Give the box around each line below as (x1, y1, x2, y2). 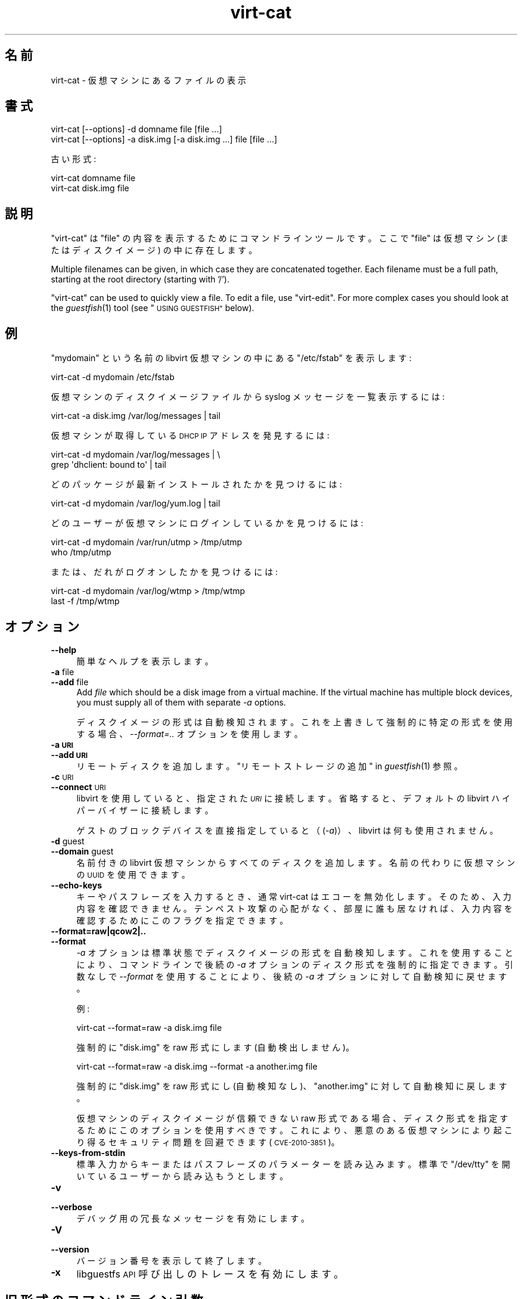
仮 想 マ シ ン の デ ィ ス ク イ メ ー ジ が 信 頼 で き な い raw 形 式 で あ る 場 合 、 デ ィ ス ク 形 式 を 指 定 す (76, 1112, 508, 1123)
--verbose (51, 1201, 92, 1212)
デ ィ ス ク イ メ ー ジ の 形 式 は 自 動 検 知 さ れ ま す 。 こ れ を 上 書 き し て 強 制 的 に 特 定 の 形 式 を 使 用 (76, 716, 512, 727)
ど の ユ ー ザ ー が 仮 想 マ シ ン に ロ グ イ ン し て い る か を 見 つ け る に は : (51, 518, 363, 529)
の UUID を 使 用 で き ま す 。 (76, 869, 190, 880)
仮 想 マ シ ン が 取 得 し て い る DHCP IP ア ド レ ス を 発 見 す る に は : (51, 430, 330, 441)
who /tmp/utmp (51, 547, 111, 558)
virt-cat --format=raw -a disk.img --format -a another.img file (76, 1061, 318, 1071)
